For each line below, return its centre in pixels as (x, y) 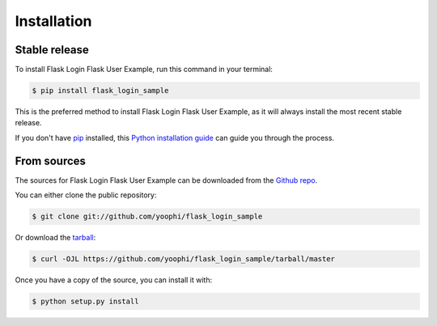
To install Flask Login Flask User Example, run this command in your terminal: (144, 70)
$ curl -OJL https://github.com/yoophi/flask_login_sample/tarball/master (184, 259)
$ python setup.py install (85, 302)
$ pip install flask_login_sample (100, 91)
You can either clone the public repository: (86, 195)
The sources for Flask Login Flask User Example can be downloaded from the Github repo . (166, 180)
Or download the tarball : (55, 238)
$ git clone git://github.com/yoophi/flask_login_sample (147, 217)
